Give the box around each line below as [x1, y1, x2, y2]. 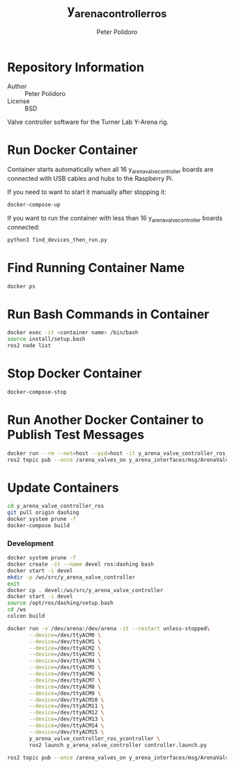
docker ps [7, 282, 36, 290]
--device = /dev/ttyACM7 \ [29, 677, 101, 684]
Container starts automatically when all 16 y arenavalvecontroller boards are [7, 166, 214, 175]
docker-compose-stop [7, 388, 68, 395]
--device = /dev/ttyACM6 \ [29, 671, 101, 678]
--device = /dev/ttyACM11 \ [29, 703, 104, 710]
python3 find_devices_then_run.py [7, 236, 108, 243]
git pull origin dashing [7, 509, 79, 516]
